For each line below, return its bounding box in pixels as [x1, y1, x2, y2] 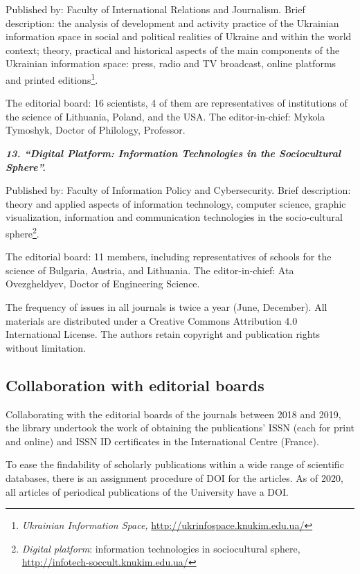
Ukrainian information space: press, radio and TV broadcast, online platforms [6, 56, 336, 71]
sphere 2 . [6, 224, 39, 240]
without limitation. [6, 340, 86, 355]
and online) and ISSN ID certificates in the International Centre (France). [6, 433, 319, 448]
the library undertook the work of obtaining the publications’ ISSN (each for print [6, 420, 355, 435]
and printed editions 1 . [6, 70, 98, 87]
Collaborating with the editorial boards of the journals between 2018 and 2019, [6, 406, 341, 421]
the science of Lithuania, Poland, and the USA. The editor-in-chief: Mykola [6, 109, 325, 123]
